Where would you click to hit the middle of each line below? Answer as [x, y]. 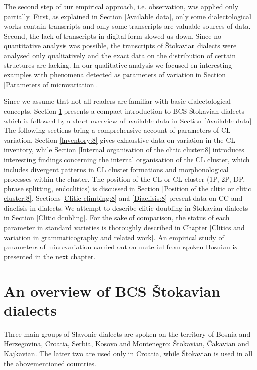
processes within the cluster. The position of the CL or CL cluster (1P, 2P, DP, [125, 179]
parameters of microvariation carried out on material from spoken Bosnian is [121, 247]
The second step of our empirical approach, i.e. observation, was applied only [121, 6]
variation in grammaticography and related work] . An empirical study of [114, 237]
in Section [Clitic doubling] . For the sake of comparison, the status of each [117, 217]
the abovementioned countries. [50, 363]
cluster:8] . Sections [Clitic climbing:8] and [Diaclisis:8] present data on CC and [123, 198]
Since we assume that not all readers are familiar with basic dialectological [117, 101]
